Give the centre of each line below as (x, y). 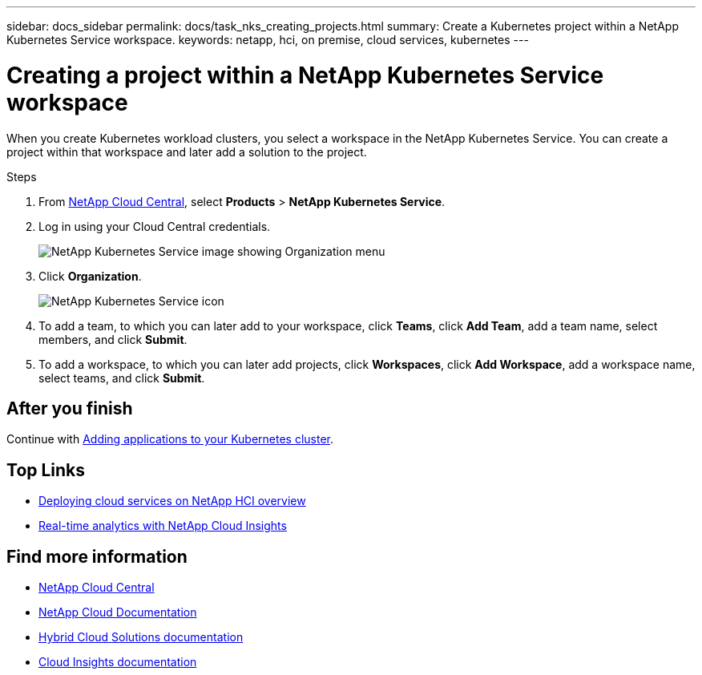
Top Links (46, 470)
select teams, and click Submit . (122, 378)
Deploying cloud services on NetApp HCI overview (172, 501)
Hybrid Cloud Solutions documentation (141, 637)
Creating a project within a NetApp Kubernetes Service (305, 75)
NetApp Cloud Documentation (118, 612)
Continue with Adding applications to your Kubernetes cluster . (170, 439)
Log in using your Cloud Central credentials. (155, 226)
